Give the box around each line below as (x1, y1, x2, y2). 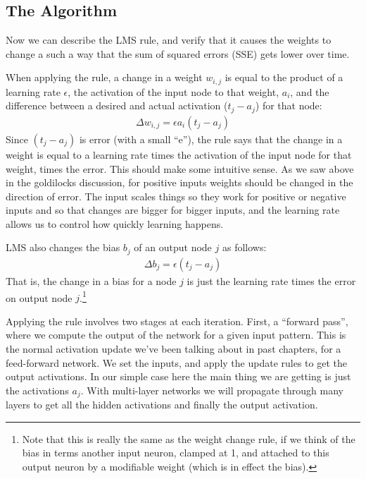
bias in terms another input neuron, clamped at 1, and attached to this (22, 445, 329, 460)
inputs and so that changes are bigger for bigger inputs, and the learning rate (6, 202, 340, 217)
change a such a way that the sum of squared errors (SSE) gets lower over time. (6, 46, 350, 61)
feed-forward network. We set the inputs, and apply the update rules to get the (6, 355, 347, 370)
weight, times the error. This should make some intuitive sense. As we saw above (6, 161, 354, 176)
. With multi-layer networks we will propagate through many (80, 382, 343, 397)
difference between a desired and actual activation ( (6, 98, 228, 113)
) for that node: (255, 98, 322, 113)
